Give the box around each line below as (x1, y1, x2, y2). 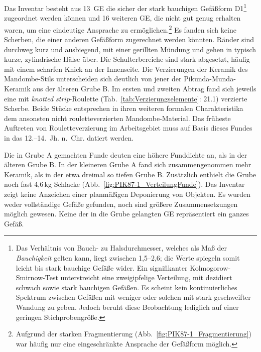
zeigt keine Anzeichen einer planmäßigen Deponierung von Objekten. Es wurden (4, 189, 250, 199)
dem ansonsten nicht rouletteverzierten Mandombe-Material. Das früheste (4, 112, 231, 123)
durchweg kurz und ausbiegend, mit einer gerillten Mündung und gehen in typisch (4, 44, 256, 54)
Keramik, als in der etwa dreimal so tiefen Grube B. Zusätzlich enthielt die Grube (4, 169, 256, 179)
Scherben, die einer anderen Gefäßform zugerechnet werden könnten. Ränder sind (4, 34, 254, 45)
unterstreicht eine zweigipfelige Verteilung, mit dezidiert (60, 272, 232, 283)
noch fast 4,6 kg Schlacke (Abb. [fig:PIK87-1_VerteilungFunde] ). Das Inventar (4, 179, 245, 189)
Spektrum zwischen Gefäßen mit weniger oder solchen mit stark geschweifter (16, 292, 251, 302)
